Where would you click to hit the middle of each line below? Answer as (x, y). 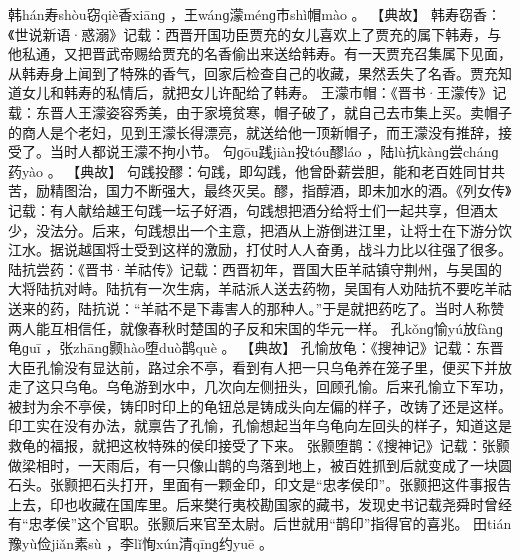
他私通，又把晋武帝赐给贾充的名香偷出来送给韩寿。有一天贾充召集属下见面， (260, 53)
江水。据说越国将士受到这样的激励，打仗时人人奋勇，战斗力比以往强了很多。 (260, 249)
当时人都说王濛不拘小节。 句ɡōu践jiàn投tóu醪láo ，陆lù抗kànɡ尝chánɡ (274, 151)
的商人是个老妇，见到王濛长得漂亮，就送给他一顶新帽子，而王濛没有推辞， (253, 131)
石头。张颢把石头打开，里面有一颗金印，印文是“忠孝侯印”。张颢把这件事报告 (260, 484)
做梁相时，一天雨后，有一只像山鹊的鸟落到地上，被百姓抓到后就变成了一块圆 (260, 464)
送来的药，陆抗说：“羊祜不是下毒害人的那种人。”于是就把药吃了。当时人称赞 (256, 307)
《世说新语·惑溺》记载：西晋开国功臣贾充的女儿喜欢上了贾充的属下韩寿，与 (255, 33)
